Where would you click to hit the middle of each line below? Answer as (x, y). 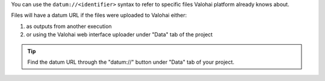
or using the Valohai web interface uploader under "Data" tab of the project (119, 35)
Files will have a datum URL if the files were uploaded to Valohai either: (99, 15)
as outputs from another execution (69, 26)
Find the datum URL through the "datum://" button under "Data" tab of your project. (131, 62)
